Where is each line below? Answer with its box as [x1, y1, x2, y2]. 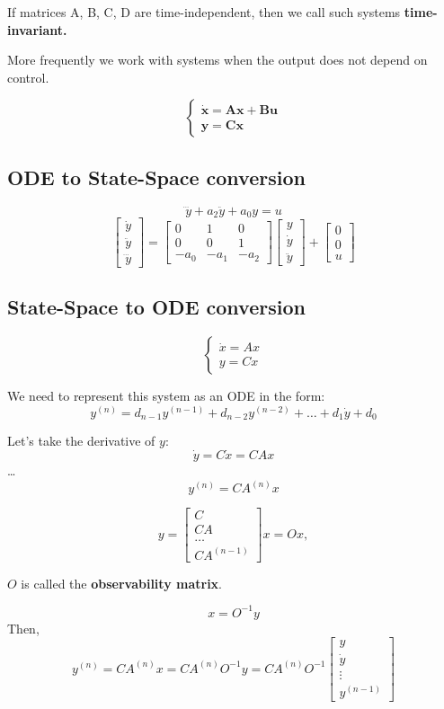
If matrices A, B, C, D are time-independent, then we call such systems [7, 3, 401, 21]
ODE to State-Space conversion [7, 163, 306, 191]
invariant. [7, 20, 67, 39]
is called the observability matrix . [21, 573, 223, 592]
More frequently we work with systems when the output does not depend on [7, 50, 428, 69]
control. [7, 67, 49, 86]
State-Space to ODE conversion [7, 293, 306, 321]
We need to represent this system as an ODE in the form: [7, 386, 325, 405]
